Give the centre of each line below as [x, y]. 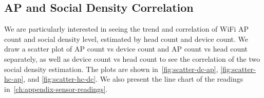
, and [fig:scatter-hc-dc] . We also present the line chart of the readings [133, 79]
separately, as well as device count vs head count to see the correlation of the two [132, 58]
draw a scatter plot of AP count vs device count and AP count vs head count [126, 49]
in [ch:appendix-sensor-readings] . [56, 89]
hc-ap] [14, 79]
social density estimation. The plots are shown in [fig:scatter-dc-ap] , [111, 69]
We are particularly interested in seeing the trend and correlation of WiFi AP [127, 29]
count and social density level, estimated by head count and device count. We [126, 39]
